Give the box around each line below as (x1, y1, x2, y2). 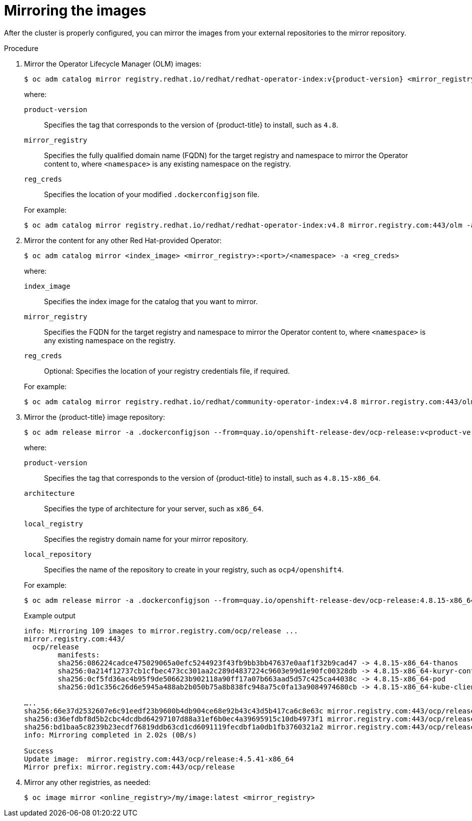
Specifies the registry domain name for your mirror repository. (44, 534, 248, 543)
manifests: (57, 650, 100, 659)
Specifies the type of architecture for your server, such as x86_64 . (44, 504, 263, 513)
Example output (24, 611, 75, 620)
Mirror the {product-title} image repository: (24, 412, 165, 421)
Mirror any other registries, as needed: (24, 777, 151, 786)
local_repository (24, 550, 91, 558)
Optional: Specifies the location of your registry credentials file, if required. (44, 366, 290, 375)
